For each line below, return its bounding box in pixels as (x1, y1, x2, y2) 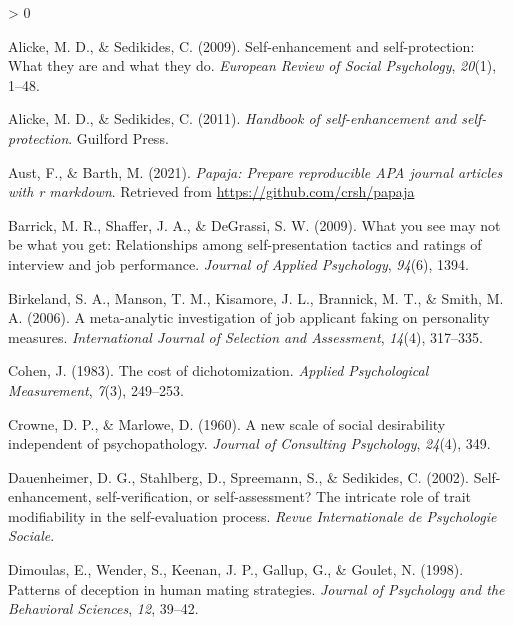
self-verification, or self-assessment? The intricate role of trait (96, 486, 471, 507)
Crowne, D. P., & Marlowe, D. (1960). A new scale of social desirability (8, 413, 446, 434)
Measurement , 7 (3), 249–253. (8, 379, 184, 400)
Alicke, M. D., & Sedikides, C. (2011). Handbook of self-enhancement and (8, 108, 457, 129)
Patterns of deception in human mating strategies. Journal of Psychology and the (8, 578, 505, 599)
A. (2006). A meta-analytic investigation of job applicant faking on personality (8, 307, 490, 328)
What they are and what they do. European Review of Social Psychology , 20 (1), (8, 55, 497, 76)
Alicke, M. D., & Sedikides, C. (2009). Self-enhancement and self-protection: (8, 35, 475, 56)
